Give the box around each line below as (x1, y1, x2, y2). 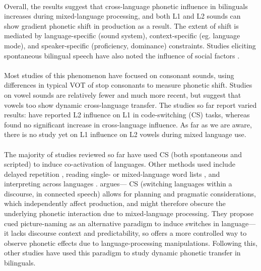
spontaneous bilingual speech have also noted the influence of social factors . (4, 50, 240, 60)
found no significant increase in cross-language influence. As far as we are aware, (4, 119, 252, 129)
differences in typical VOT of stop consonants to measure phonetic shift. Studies (4, 80, 252, 90)
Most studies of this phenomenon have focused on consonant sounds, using (4, 70, 234, 80)
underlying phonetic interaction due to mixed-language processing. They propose (4, 208, 254, 219)
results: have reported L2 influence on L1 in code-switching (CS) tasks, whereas (4, 109, 250, 120)
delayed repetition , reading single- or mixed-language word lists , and (4, 168, 220, 179)
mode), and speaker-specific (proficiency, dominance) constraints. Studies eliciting (4, 40, 256, 50)
